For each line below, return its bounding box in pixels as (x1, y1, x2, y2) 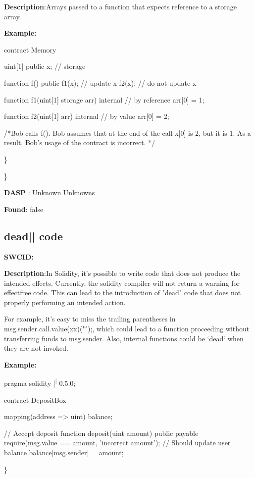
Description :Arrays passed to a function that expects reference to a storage (4, 1, 237, 11)
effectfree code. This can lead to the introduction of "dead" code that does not (4, 287, 241, 298)
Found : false (4, 204, 44, 214)
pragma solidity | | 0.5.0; (4, 376, 76, 388)
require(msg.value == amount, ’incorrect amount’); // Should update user (4, 437, 231, 448)
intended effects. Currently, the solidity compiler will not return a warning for (4, 277, 240, 288)
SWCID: (4, 251, 34, 262)
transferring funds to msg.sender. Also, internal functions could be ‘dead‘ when (4, 333, 244, 343)
